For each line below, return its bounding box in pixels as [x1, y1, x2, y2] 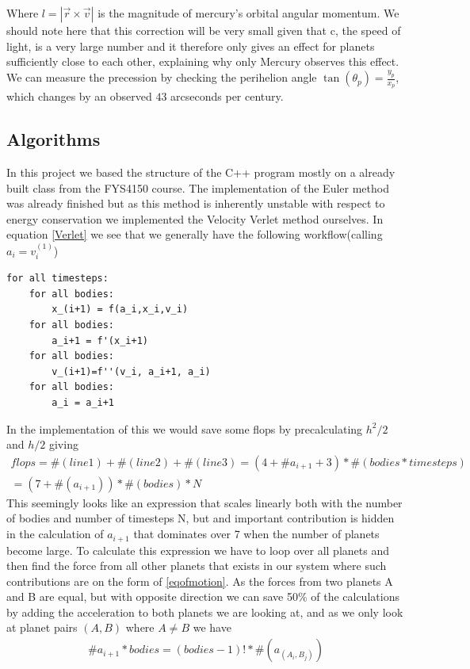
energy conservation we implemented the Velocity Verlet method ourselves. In [6, 210, 384, 227]
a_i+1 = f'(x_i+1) [52, 334, 148, 346]
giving [48, 436, 78, 453]
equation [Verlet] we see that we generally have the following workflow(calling [6, 226, 383, 243]
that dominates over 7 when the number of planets [133, 526, 380, 542]
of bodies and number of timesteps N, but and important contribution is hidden [6, 510, 395, 526]
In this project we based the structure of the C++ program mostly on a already [6, 164, 395, 181]
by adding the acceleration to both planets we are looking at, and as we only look [6, 603, 403, 620]
